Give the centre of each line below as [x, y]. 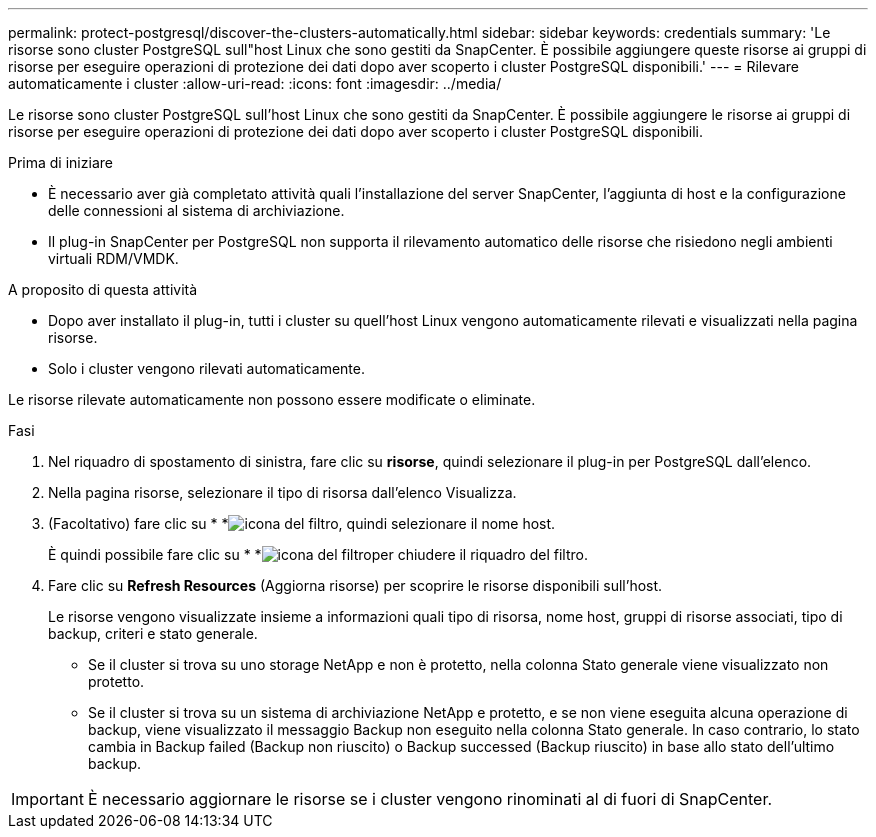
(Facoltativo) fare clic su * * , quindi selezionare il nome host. [302, 523]
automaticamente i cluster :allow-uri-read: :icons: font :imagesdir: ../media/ [255, 83]
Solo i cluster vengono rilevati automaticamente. [206, 368]
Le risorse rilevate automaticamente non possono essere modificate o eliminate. [272, 399]
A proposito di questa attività [103, 289]
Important [47, 799]
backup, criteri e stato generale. [153, 633]
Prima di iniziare [60, 162]
